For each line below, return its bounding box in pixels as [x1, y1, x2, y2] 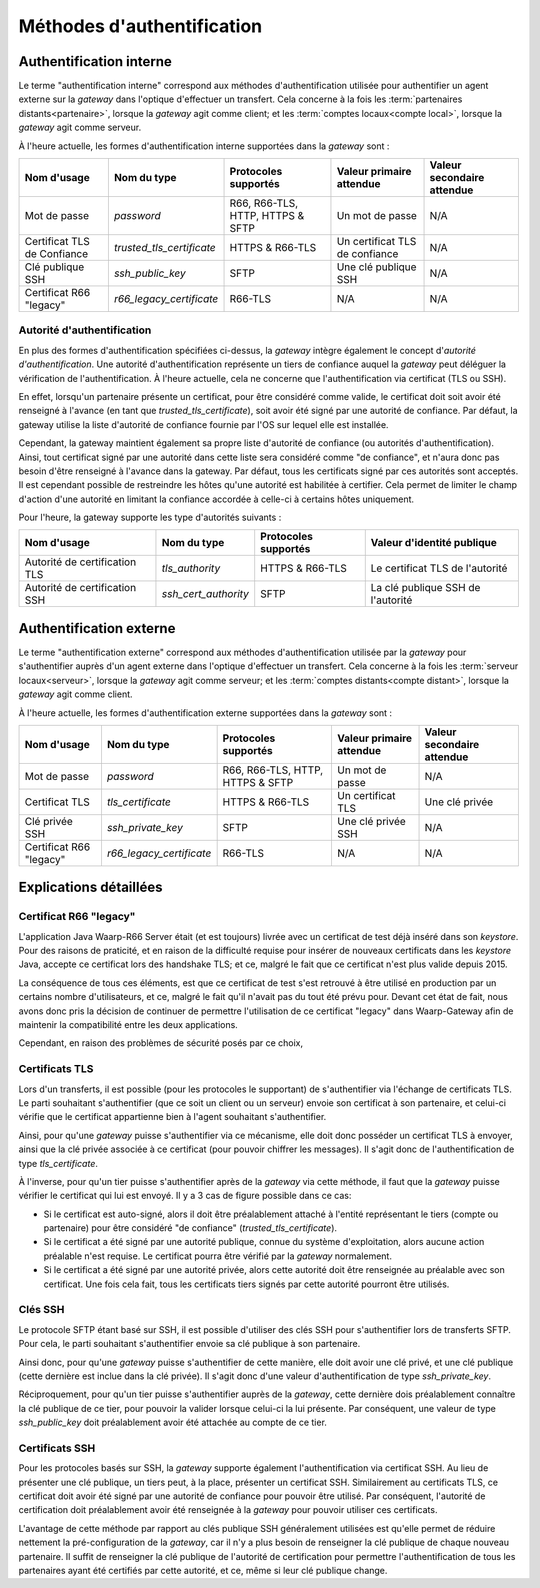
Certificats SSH [18, 1441, 96, 1455]
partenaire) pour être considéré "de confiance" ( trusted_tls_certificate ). [43, 1222, 338, 1234]
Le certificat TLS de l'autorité [370, 561, 508, 575]
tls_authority [161, 561, 221, 575]
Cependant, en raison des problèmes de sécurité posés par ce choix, [18, 1037, 304, 1049]
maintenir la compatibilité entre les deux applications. [18, 1019, 239, 1031]
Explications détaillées [18, 879, 163, 896]
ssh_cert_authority [161, 587, 250, 601]
